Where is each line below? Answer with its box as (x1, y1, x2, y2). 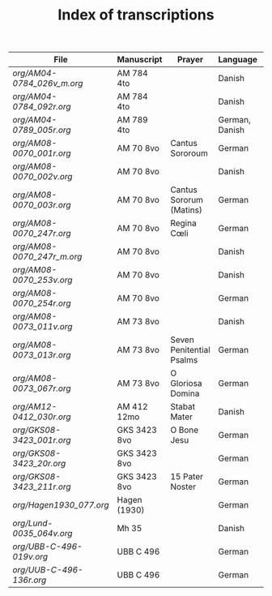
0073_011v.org (12, 321, 73, 332)
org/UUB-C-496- (12, 564, 83, 576)
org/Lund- (12, 517, 53, 529)
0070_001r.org (12, 148, 71, 159)
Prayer (176, 54, 204, 66)
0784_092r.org (12, 101, 71, 113)
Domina (169, 388, 200, 399)
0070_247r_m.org (12, 251, 83, 263)
